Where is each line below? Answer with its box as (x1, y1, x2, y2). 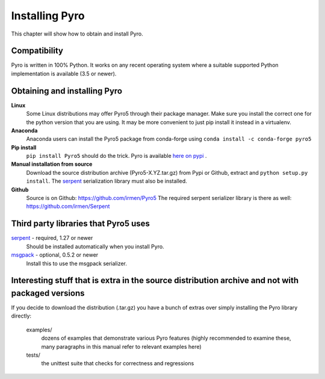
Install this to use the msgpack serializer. (26, 260, 128, 267)
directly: (11, 312, 32, 319)
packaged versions (11, 288, 85, 298)
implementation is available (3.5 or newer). (11, 70, 117, 77)
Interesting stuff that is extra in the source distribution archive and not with (11, 275, 299, 286)
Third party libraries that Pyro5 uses (11, 219, 150, 229)
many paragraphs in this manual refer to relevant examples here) (41, 343, 202, 350)
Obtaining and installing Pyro (11, 86, 123, 96)
